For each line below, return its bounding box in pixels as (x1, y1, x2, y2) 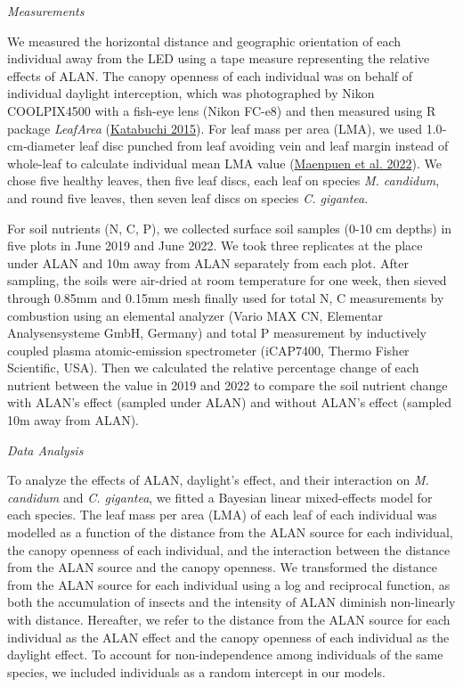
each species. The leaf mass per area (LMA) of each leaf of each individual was (7, 505, 437, 524)
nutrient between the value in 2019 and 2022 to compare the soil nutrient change (7, 375, 448, 394)
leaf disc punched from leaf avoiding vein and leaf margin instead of (78, 136, 449, 155)
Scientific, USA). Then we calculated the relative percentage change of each (7, 358, 419, 377)
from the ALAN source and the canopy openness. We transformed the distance (7, 558, 437, 577)
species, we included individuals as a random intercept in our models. (7, 662, 386, 681)
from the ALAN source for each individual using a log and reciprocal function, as (7, 575, 451, 593)
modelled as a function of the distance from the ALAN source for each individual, (7, 523, 453, 542)
